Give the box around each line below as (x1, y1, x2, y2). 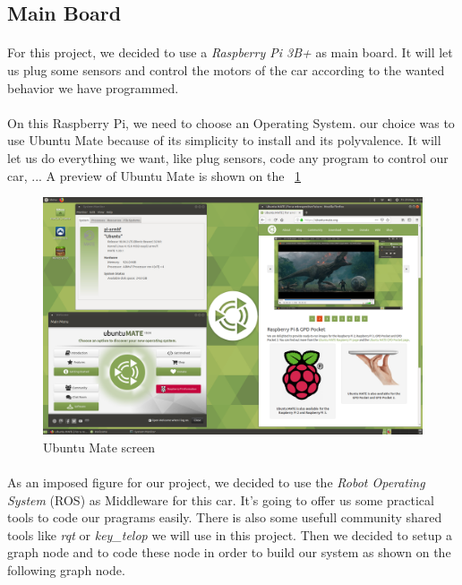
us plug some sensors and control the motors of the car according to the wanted (7, 60, 445, 79)
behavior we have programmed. (7, 78, 179, 97)
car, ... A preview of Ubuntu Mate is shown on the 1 (7, 166, 302, 185)
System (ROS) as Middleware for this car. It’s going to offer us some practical (7, 490, 434, 509)
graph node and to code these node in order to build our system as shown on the (7, 543, 451, 562)
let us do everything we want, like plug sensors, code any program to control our (7, 148, 449, 167)
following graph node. (7, 560, 125, 579)
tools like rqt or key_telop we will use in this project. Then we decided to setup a (7, 525, 452, 544)
